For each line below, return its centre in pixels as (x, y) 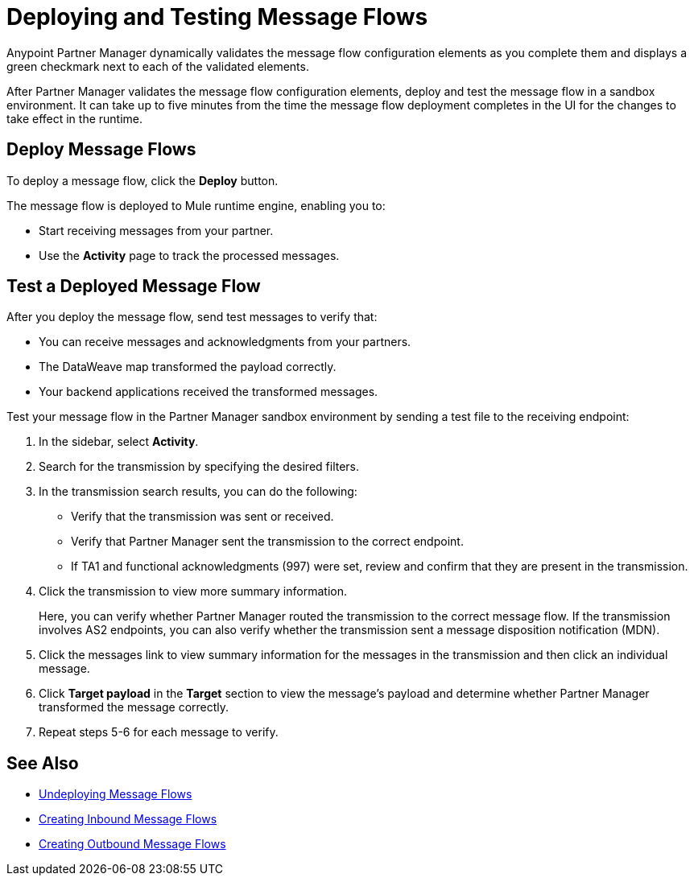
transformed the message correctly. (134, 707)
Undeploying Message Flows (116, 794)
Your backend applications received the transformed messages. (209, 392)
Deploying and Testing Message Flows (217, 17)
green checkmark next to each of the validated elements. (158, 66)
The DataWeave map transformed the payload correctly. (188, 367)
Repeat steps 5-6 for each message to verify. (159, 732)
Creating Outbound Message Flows (132, 844)
